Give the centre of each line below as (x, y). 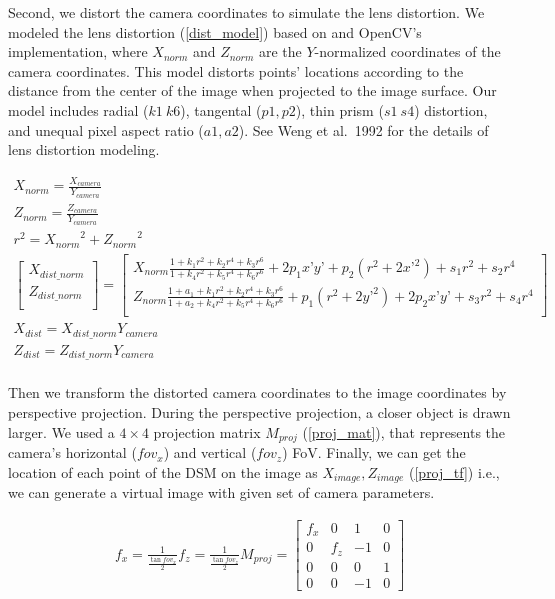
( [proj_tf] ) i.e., (454, 471)
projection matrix (207, 431)
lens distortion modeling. (84, 149)
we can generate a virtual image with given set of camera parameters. (221, 492)
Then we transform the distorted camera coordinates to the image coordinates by (257, 392)
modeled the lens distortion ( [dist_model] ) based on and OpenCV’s (215, 31)
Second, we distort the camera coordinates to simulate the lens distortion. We (246, 12)
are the (280, 51)
